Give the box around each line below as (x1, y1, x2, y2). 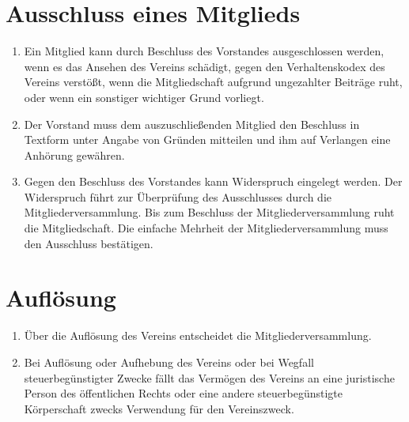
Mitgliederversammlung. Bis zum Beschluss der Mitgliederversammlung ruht (24, 204, 395, 220)
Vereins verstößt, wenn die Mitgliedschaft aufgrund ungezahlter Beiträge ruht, (24, 73, 403, 90)
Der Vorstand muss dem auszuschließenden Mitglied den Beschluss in (24, 115, 360, 132)
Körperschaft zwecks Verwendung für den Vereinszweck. (24, 400, 294, 416)
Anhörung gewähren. (24, 146, 125, 163)
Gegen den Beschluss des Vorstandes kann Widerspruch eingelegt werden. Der (24, 173, 403, 190)
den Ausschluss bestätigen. (24, 235, 153, 251)
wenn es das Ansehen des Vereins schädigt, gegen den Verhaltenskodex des (24, 58, 385, 74)
